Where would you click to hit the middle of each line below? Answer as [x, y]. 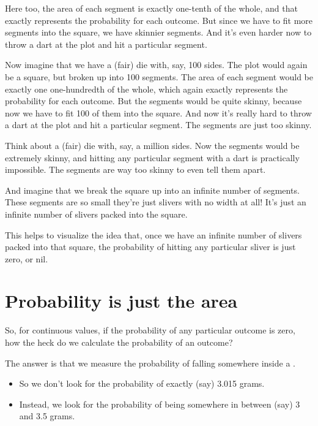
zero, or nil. [27, 258]
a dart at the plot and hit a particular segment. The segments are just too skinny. [158, 125]
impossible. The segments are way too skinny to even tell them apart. [135, 169]
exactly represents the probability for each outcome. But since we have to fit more [159, 20]
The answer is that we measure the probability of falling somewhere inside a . [150, 363]
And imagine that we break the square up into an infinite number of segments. [152, 190]
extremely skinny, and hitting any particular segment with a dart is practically [152, 157]
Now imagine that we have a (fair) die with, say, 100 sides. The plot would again [156, 65]
